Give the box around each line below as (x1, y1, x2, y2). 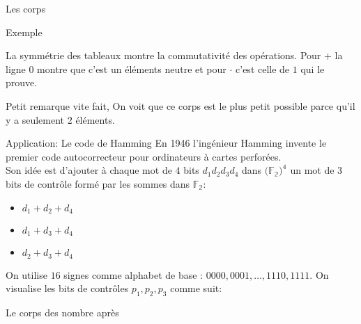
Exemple (6, 24, 43, 39)
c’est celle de (236, 61, 290, 76)
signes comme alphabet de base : (63, 267, 203, 282)
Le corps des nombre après (6, 305, 119, 320)
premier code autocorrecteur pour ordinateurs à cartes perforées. (6, 149, 282, 163)
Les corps (6, 1, 46, 15)
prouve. (6, 75, 38, 90)
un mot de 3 (290, 163, 343, 177)
